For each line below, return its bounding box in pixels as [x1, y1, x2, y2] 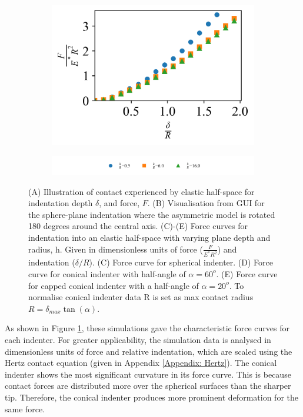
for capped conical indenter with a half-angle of [28, 279, 199, 291]
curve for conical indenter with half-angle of [28, 267, 186, 280]
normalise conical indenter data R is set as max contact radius [28, 291, 254, 303]
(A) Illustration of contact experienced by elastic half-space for [28, 185, 255, 197]
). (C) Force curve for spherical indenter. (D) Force [89, 256, 274, 268]
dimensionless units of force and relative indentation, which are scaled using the [5, 345, 292, 357]
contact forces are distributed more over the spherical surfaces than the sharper [5, 379, 291, 392]
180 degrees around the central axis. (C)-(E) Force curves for [28, 220, 248, 232]
